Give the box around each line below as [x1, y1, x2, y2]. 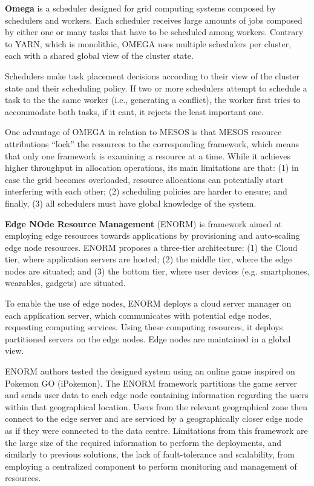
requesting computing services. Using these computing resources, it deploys [5, 321, 283, 333]
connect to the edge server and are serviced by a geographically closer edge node [5, 412, 303, 425]
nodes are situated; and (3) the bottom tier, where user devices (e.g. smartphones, [5, 264, 310, 277]
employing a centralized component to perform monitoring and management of [5, 459, 297, 472]
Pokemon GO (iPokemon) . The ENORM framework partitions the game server [5, 376, 298, 389]
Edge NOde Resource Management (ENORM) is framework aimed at [5, 217, 282, 230]
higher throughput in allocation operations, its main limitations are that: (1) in [5, 161, 299, 174]
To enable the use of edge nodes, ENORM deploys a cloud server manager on [5, 297, 292, 310]
